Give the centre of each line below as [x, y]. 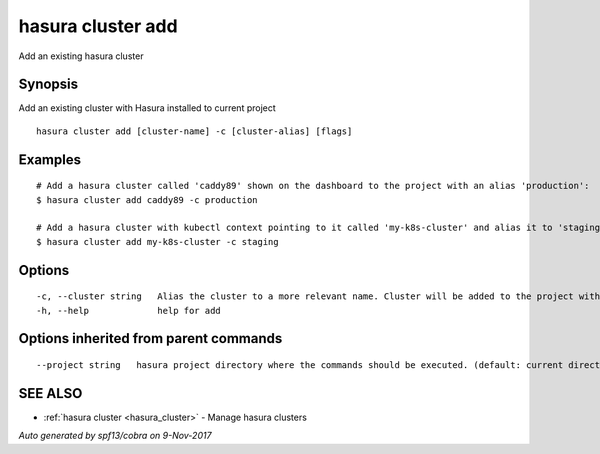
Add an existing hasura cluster [81, 56]
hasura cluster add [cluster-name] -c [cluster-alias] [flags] [194, 131]
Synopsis [48, 84]
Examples [50, 159]
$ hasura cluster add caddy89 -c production [147, 199]
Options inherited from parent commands [150, 338]
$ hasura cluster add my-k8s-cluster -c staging [157, 241]
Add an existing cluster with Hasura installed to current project [147, 108]
